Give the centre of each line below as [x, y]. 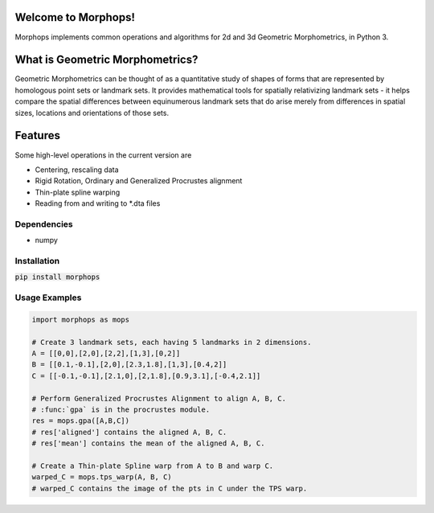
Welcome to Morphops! [75, 17]
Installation [37, 261]
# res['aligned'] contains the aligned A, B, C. [129, 432]
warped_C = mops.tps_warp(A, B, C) [102, 477]
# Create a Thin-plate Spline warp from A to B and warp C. [153, 466]
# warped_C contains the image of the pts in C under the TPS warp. [170, 488]
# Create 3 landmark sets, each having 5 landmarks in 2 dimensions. [172, 342]
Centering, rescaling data [77, 170]
